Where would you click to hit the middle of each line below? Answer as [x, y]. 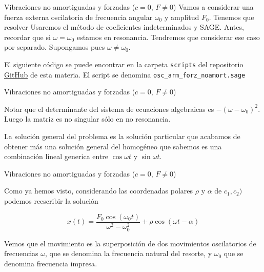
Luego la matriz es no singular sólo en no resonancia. [87, 119]
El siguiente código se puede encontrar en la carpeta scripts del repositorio [124, 64]
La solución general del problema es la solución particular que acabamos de [122, 136]
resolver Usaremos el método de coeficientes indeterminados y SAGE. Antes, [124, 27]
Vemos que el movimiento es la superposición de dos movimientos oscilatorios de [130, 243]
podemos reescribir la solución [51, 201]
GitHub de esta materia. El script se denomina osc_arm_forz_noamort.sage [125, 74]
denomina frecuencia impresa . [51, 263]
